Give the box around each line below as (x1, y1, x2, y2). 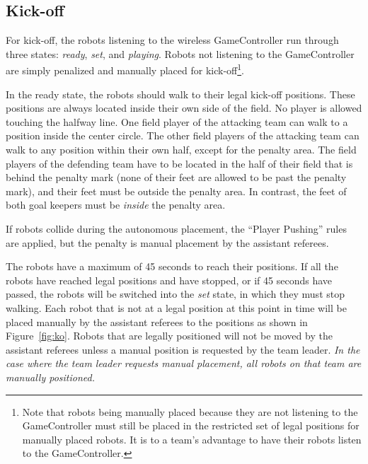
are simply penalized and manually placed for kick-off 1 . (6, 61, 244, 78)
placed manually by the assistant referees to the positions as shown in (6, 314, 308, 329)
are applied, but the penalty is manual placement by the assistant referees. (6, 235, 329, 250)
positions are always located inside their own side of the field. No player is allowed (6, 100, 362, 115)
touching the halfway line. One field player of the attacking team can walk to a (6, 114, 348, 129)
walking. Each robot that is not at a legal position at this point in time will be (6, 300, 347, 315)
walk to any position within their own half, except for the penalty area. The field (6, 142, 357, 157)
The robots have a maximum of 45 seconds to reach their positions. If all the (6, 259, 338, 274)
